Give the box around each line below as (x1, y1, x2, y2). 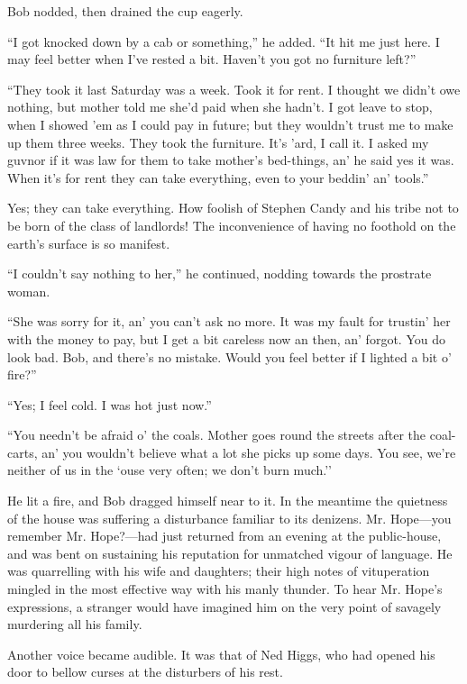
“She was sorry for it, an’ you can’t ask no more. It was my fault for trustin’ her (7, 312, 451, 331)
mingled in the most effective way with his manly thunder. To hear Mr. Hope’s (7, 579, 443, 598)
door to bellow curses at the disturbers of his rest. (7, 662, 283, 681)
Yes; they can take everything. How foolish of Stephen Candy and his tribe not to (7, 198, 459, 217)
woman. (7, 281, 50, 300)
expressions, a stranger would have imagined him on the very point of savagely (7, 597, 442, 616)
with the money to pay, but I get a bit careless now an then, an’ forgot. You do (7, 329, 445, 348)
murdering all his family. (7, 615, 142, 634)
